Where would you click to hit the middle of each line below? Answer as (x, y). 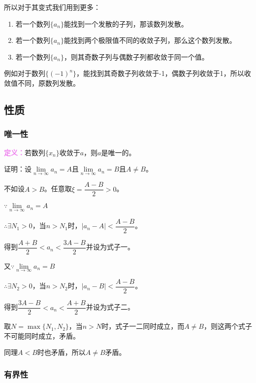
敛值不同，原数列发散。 (42, 83)
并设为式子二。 (110, 307)
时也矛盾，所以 (61, 352)
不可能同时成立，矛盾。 (42, 335)
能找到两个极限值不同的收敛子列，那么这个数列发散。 (150, 40)
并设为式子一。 (110, 247)
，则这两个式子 (228, 326)
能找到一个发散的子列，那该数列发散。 (126, 23)
